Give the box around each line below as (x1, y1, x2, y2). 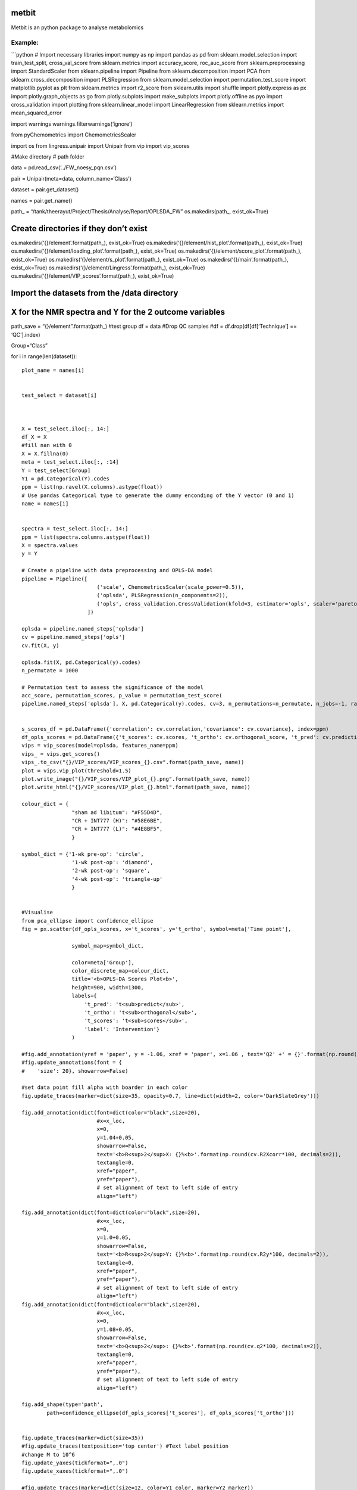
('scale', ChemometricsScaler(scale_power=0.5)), (96, 584, 245, 591)
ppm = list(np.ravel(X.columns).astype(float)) (21, 483, 163, 491)
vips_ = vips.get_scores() (21, 750, 101, 757)
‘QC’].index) (11, 331, 41, 338)
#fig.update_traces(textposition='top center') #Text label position (21, 1443, 229, 1449)
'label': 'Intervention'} (84, 1026, 160, 1032)
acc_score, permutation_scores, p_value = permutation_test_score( (21, 692, 223, 699)
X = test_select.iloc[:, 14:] (21, 425, 110, 432)
